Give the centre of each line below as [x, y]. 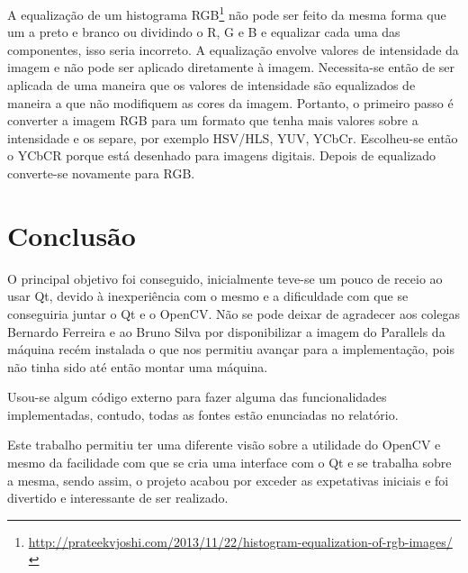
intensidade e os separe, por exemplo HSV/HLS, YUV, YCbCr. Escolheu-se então [233, 137]
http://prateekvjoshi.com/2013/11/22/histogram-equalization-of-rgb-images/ [240, 541]
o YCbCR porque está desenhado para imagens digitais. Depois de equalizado [222, 155]
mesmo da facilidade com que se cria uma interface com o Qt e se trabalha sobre [229, 463]
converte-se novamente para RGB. [101, 173]
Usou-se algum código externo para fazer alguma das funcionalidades [197, 397]
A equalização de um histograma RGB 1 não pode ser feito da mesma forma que [227, 13]
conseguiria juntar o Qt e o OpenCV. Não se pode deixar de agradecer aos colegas [234, 313]
